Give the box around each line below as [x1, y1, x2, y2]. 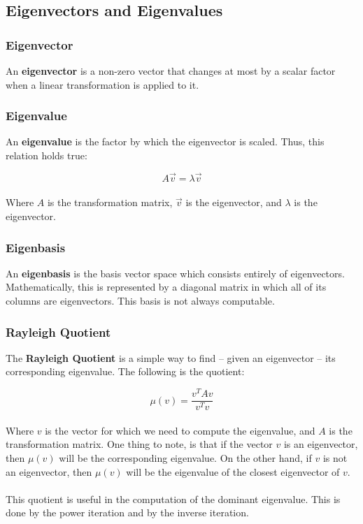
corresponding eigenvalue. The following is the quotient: [6, 364, 245, 379]
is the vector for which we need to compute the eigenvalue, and [45, 423, 315, 437]
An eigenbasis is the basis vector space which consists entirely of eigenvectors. [6, 265, 345, 280]
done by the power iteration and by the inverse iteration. [6, 505, 249, 520]
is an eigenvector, [283, 437, 358, 451]
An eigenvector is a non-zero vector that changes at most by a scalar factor [6, 64, 336, 78]
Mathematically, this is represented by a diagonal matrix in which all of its [6, 279, 327, 294]
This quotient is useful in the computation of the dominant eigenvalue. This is [6, 491, 341, 506]
